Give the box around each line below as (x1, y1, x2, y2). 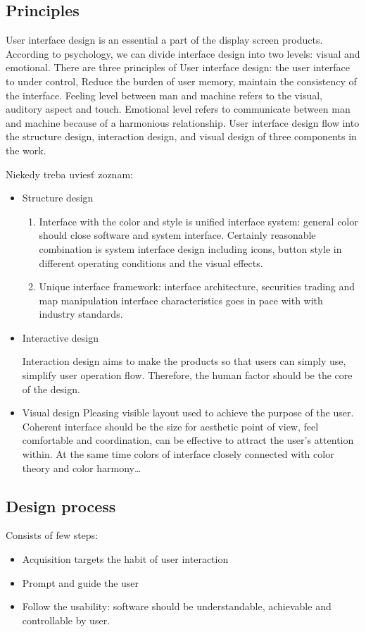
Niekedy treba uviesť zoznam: (6, 166, 133, 181)
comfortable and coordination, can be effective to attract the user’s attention (22, 433, 354, 447)
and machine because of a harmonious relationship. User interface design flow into (6, 115, 360, 130)
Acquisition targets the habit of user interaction (22, 552, 229, 566)
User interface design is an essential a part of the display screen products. (6, 32, 323, 47)
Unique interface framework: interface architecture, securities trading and (39, 279, 355, 294)
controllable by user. (22, 612, 111, 627)
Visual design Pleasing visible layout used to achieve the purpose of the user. (22, 405, 354, 420)
